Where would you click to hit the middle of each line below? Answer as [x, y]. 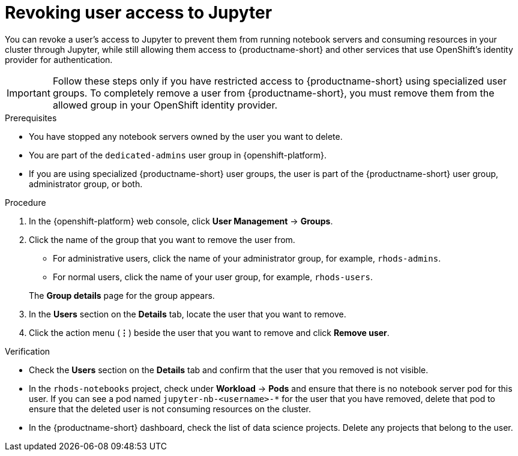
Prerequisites [31, 118]
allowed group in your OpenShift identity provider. [165, 105]
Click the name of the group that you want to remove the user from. [162, 239]
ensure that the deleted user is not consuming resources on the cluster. [170, 409]
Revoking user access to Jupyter [139, 13]
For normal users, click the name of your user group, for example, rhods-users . [213, 277]
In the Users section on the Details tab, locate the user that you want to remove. [188, 314]
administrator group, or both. [86, 184]
